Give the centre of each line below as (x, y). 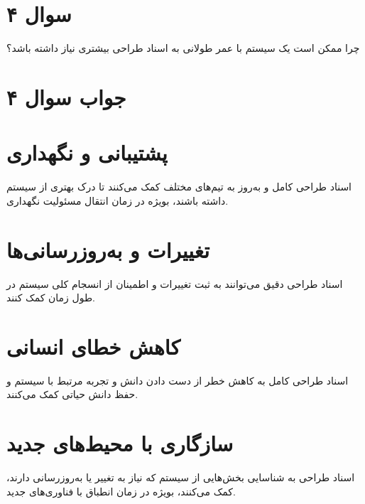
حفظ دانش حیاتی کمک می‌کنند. (72, 394)
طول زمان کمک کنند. (51, 297)
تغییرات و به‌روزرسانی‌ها (108, 249)
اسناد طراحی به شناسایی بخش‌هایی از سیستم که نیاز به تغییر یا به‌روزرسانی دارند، (181, 477)
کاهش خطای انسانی (93, 346)
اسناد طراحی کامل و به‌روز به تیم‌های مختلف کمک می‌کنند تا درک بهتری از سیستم (179, 187)
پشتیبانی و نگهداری (87, 152)
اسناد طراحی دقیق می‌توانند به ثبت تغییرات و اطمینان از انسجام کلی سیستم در (175, 283)
